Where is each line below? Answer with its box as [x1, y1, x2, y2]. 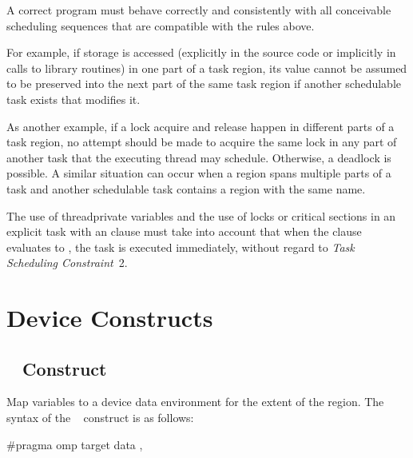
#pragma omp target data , [6, 436, 143, 452]
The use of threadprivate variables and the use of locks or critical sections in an [6, 207, 396, 224]
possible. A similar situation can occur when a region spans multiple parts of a [6, 165, 391, 181]
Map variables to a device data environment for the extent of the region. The [6, 393, 384, 410]
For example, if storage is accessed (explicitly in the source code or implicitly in [6, 44, 396, 61]
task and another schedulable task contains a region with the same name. [6, 180, 366, 197]
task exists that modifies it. [6, 90, 141, 107]
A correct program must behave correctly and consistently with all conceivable [6, 2, 391, 18]
